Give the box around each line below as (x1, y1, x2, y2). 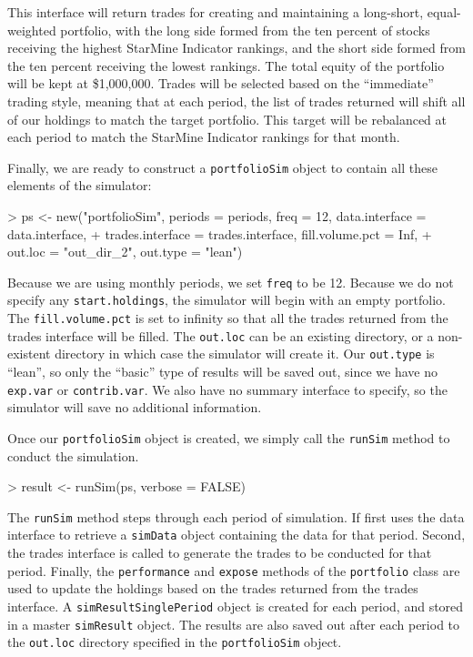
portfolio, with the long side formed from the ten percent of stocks (60, 20, 430, 39)
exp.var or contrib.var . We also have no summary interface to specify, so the (7, 379, 448, 399)
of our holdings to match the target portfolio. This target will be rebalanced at (7, 109, 447, 128)
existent (7, 344, 51, 363)
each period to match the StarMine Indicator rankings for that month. (7, 127, 400, 147)
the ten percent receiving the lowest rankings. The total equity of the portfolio (7, 56, 445, 75)
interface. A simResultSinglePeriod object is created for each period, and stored (7, 596, 464, 615)
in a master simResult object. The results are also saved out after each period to (7, 614, 460, 633)
